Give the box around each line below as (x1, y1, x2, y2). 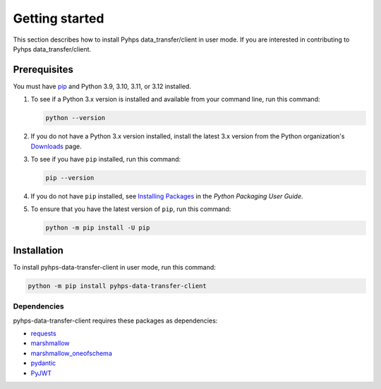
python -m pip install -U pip (45, 224, 150, 232)
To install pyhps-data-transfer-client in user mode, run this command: (13, 263, 217, 271)
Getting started (13, 11, 104, 26)
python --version (45, 114, 106, 122)
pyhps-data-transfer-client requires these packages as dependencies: (13, 316, 218, 325)
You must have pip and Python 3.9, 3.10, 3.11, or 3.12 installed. (13, 82, 192, 90)
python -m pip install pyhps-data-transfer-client (28, 282, 207, 289)
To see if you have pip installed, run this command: (30, 155, 181, 163)
